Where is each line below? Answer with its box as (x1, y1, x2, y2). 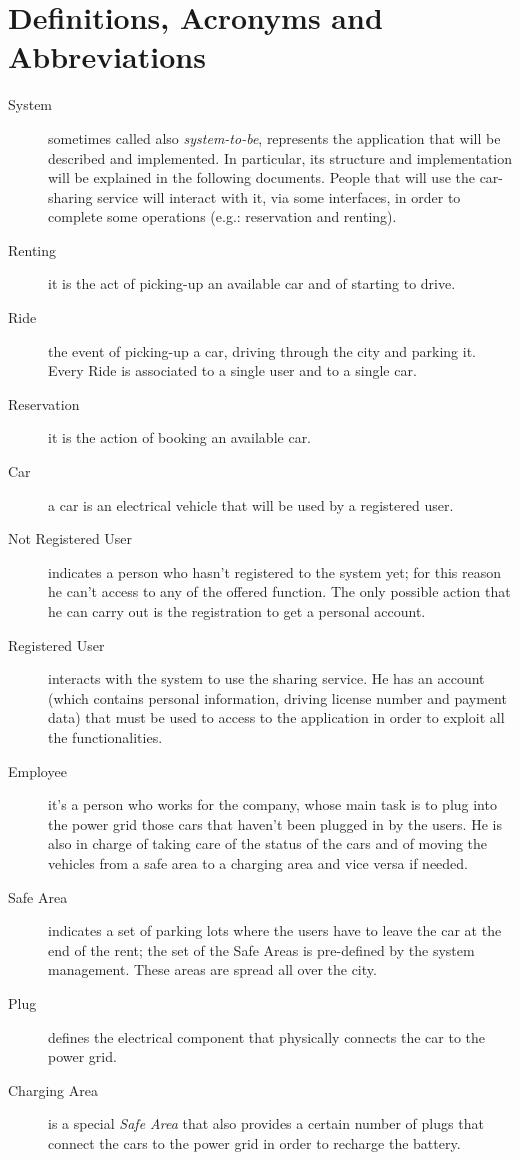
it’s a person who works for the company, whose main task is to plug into (48, 794, 497, 815)
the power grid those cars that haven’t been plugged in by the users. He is (48, 813, 502, 834)
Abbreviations (8, 36, 206, 77)
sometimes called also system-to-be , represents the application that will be (48, 127, 501, 148)
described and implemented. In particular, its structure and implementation (48, 147, 513, 168)
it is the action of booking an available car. (48, 427, 312, 448)
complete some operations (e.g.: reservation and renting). (48, 206, 397, 227)
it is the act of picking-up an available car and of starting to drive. (48, 273, 456, 294)
